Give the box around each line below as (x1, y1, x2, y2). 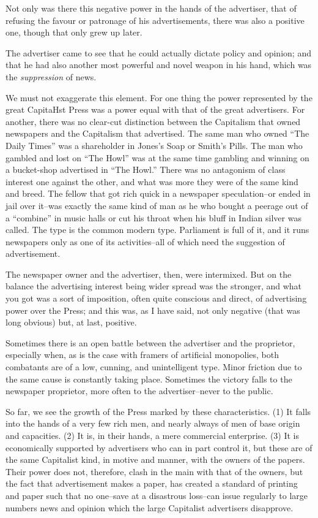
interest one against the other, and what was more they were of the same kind (6, 175, 298, 188)
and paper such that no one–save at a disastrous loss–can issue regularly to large (6, 489, 308, 501)
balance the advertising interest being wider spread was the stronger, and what (6, 280, 302, 292)
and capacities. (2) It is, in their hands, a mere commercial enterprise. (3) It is (6, 429, 300, 441)
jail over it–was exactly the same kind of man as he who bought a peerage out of (6, 199, 308, 211)
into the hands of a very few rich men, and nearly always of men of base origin (6, 417, 300, 430)
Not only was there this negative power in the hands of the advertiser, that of (6, 2, 297, 14)
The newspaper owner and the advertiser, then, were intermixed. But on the (6, 267, 292, 280)
